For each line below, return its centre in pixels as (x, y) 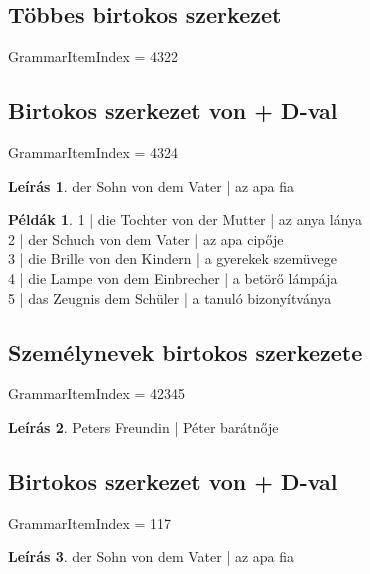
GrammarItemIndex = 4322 (93, 56)
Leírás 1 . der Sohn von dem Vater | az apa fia (151, 185)
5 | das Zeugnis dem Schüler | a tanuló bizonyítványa (170, 297)
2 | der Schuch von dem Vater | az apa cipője (146, 238)
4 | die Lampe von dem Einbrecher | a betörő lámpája (173, 277)
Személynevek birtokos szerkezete (185, 351)
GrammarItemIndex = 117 (90, 522)
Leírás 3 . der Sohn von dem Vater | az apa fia (151, 556)
